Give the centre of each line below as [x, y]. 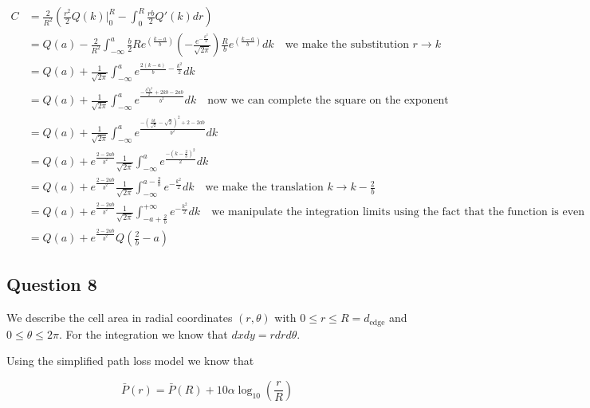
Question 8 [52, 284]
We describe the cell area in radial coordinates [120, 318]
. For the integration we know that [143, 333]
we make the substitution [347, 45]
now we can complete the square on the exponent [328, 101]
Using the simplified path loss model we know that [130, 361]
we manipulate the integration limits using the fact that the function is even [398, 212]
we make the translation [264, 188]
